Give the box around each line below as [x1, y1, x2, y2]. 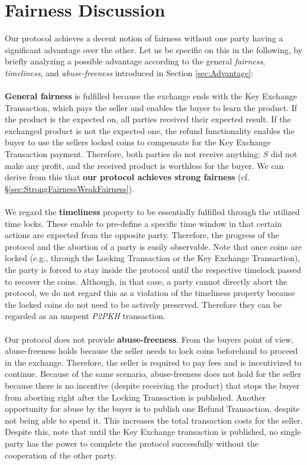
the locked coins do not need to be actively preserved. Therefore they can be [5, 298, 282, 310]
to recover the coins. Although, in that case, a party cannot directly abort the [5, 275, 287, 287]
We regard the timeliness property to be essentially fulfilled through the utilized [5, 206, 300, 218]
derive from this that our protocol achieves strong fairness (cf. [5, 171, 250, 183]
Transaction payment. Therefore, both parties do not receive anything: [5, 148, 261, 160]
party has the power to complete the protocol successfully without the [5, 437, 258, 449]
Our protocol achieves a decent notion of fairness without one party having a [5, 32, 283, 44]
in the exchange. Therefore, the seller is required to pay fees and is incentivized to [5, 356, 302, 368]
